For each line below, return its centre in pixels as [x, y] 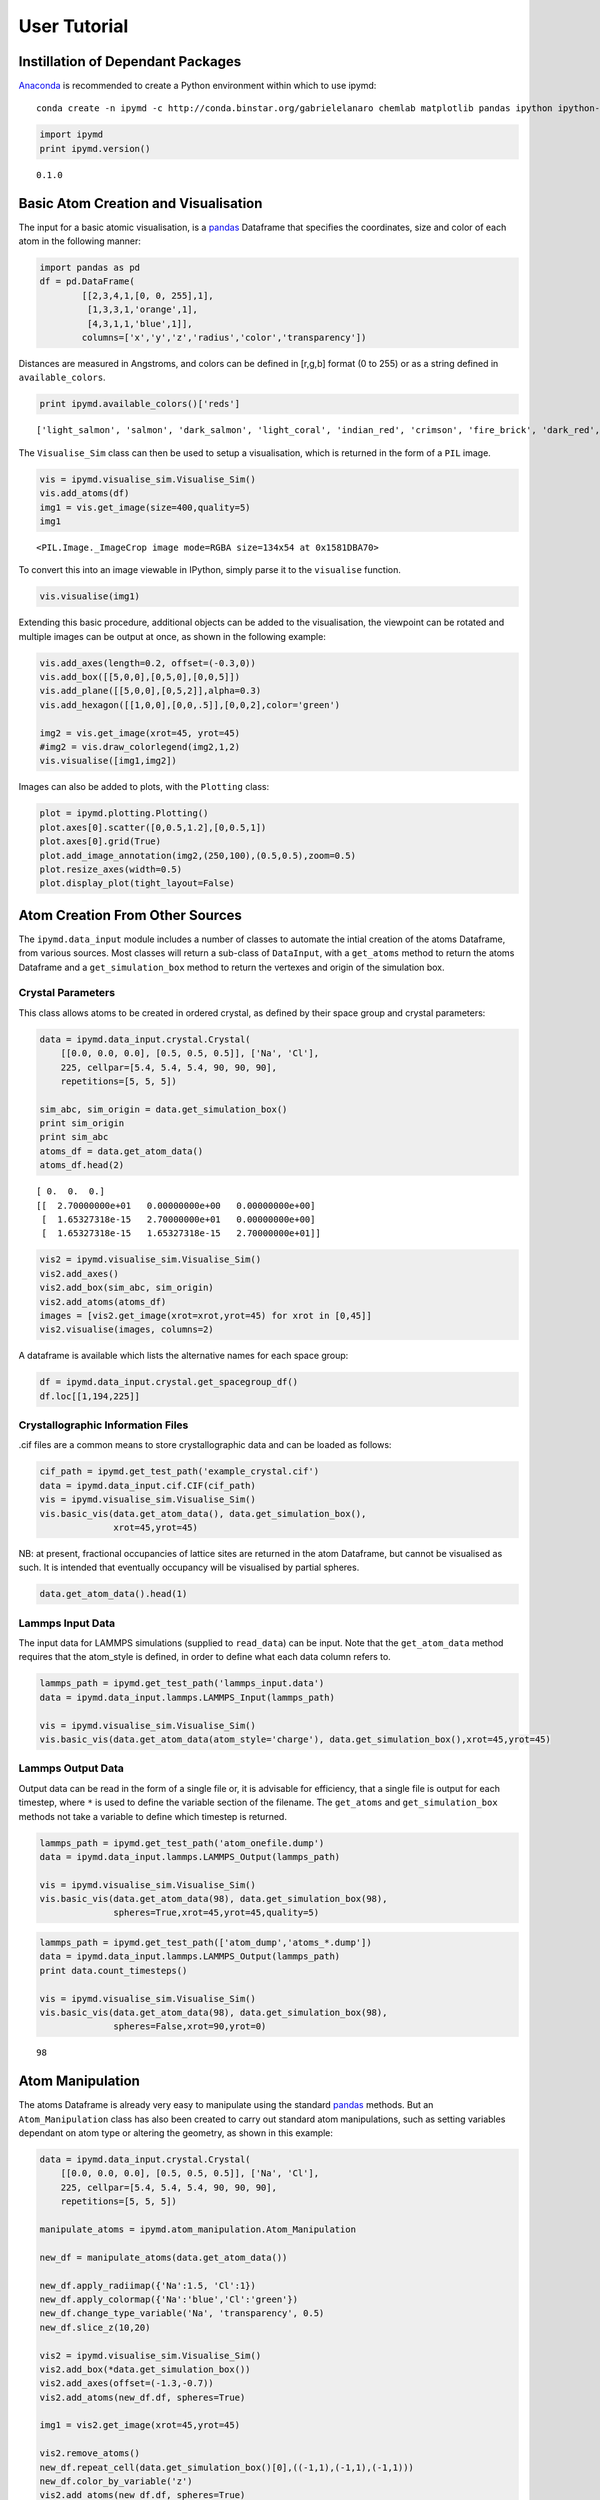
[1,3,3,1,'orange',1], [142, 309]
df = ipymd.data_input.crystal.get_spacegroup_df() [169, 1382]
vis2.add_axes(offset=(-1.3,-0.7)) [126, 2383]
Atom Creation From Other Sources [130, 915]
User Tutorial [73, 26]
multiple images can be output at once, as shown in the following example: [172, 636]
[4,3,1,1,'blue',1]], [140, 323]
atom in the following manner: [80, 241]
